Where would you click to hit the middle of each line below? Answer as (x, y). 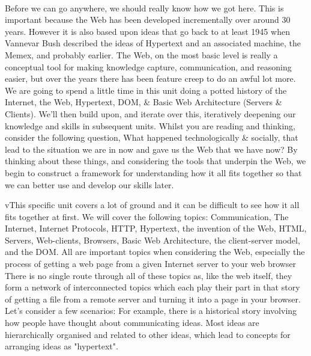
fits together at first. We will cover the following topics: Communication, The (147, 216)
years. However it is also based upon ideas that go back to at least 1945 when (147, 31)
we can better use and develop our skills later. (89, 184)
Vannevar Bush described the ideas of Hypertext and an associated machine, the (153, 43)
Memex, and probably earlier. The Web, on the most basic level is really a (141, 54)
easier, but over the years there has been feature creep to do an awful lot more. (150, 78)
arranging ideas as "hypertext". (62, 346)
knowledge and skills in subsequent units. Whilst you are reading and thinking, (150, 125)
